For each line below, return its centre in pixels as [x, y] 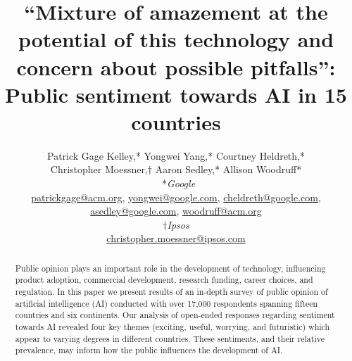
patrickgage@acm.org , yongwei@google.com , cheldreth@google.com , [176, 197]
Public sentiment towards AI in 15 [176, 94]
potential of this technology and [176, 39]
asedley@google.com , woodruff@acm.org [176, 211]
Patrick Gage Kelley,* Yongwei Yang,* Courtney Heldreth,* [176, 155]
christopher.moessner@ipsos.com [176, 238]
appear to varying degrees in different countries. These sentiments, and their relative [170, 338]
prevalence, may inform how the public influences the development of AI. [149, 350]
